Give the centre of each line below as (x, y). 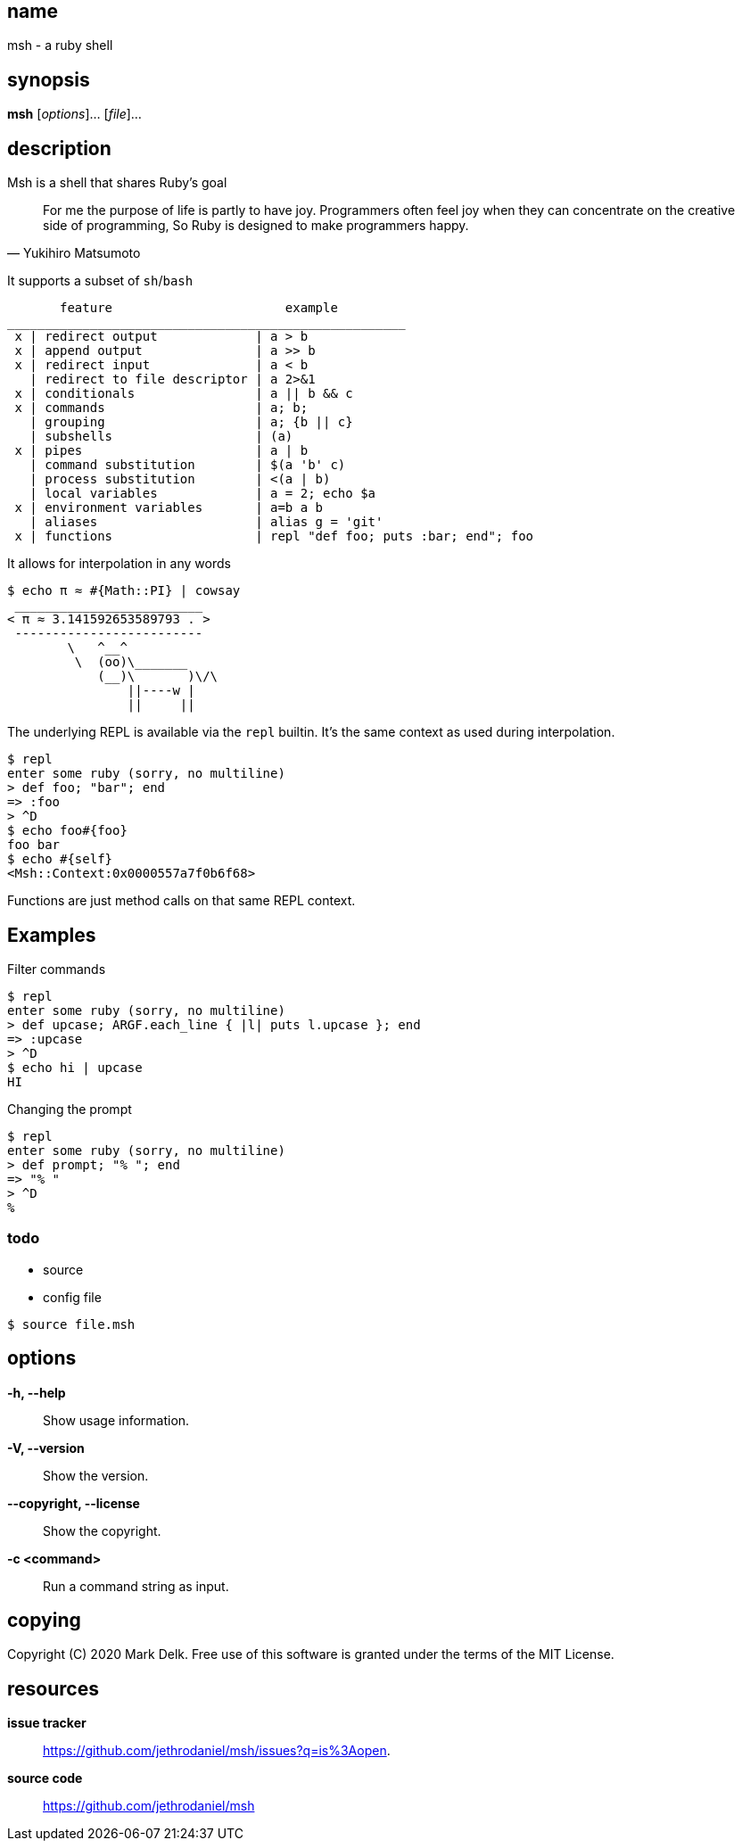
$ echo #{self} (60, 859)
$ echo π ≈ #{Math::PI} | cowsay (124, 591)
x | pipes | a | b (161, 451)
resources (53, 1688)
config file (72, 1297)
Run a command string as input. (136, 1586)
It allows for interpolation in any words (119, 564)
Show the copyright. (102, 1530)
